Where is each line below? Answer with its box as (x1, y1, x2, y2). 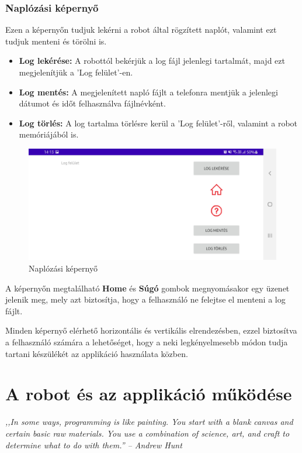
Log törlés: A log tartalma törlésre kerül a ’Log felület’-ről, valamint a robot (19, 116, 298, 129)
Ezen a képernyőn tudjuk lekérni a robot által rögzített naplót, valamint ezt (5, 23, 277, 36)
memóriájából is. (19, 128, 79, 140)
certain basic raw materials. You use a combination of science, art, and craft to (5, 427, 290, 439)
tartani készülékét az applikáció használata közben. (5, 347, 188, 359)
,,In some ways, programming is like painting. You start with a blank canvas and (5, 416, 293, 428)
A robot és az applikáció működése (5, 382, 292, 406)
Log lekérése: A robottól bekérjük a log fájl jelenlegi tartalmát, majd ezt (19, 54, 285, 67)
